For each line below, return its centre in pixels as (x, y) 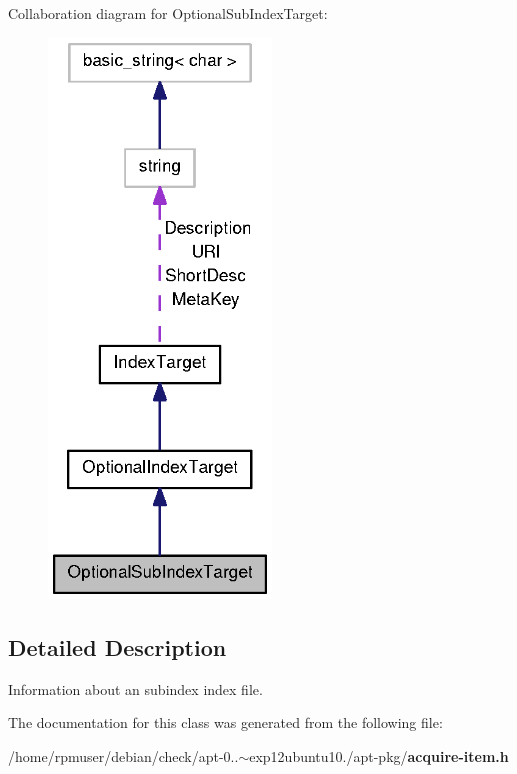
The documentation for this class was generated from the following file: (225, 722)
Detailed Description (117, 647)
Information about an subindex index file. (135, 688)
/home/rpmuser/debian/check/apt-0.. (123, 756)
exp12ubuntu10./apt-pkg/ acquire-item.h (379, 756)
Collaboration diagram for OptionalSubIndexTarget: (168, 13)
